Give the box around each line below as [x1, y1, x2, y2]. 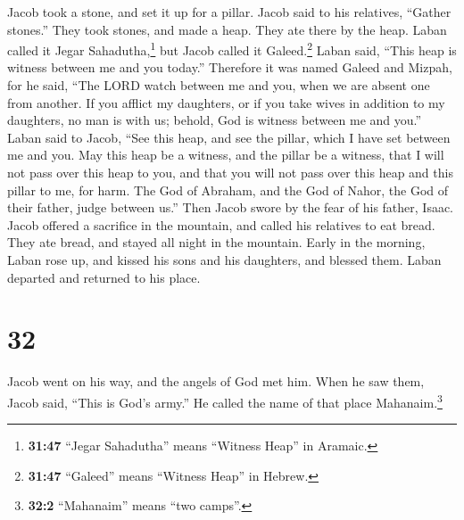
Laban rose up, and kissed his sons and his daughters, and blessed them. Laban [7, 250, 442, 268]
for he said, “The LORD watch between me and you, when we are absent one [7, 76, 430, 95]
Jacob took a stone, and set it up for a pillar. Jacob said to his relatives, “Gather [7, 3, 452, 21]
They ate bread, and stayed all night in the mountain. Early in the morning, [7, 233, 426, 252]
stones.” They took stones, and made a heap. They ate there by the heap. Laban [7, 20, 447, 38]
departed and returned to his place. [7, 268, 201, 286]
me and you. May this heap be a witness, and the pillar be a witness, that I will [7, 145, 444, 164]
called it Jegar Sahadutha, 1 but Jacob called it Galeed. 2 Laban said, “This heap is [7, 38, 457, 59]
